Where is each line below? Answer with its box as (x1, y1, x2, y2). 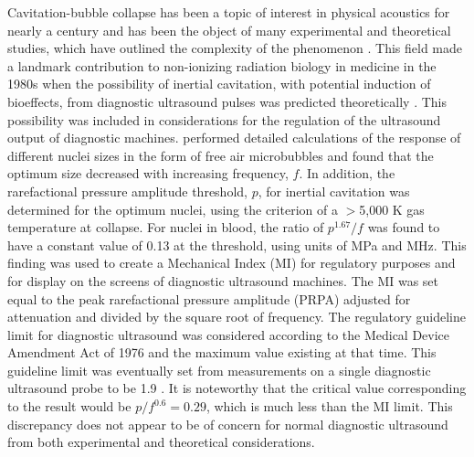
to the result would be (7, 397, 132, 416)
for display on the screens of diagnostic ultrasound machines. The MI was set (7, 271, 439, 290)
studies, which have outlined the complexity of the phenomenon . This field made (7, 38, 463, 58)
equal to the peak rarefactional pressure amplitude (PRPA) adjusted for (7, 289, 411, 308)
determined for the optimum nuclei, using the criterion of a (7, 199, 338, 218)
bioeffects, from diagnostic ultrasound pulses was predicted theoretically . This (7, 91, 447, 111)
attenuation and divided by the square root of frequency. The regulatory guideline (7, 307, 467, 326)
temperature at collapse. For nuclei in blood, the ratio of (7, 218, 324, 237)
